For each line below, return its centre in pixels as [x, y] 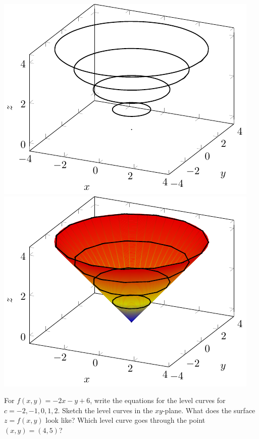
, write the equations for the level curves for [158, 400]
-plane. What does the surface [209, 410]
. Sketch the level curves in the [105, 410]
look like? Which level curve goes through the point [125, 420]
